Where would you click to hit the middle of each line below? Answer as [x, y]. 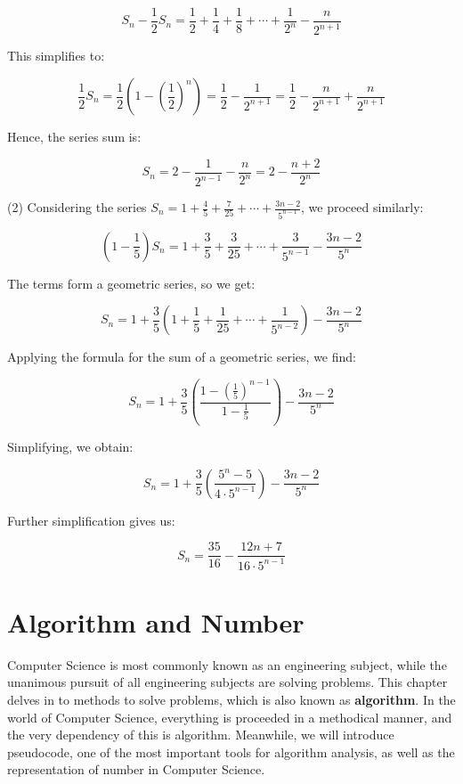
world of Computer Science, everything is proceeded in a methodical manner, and [230, 717]
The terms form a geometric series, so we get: [131, 283]
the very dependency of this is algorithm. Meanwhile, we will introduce [201, 735]
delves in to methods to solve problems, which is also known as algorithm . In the [231, 699]
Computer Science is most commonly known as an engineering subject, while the [227, 664]
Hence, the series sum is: [74, 136]
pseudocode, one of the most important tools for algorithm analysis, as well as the [231, 751]
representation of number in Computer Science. [136, 769]
